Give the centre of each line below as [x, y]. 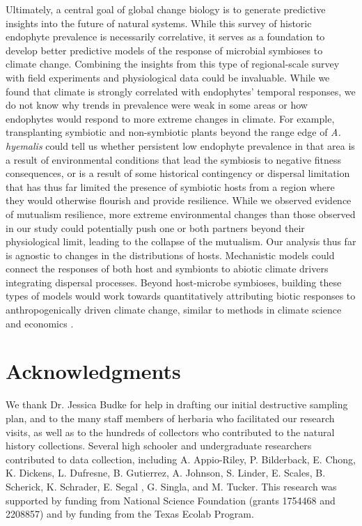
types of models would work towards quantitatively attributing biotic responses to [181, 296]
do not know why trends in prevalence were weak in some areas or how [157, 105]
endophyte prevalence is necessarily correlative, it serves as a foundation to [165, 37]
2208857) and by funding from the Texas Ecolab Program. [130, 514]
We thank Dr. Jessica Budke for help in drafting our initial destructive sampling [177, 404]
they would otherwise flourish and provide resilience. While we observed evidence [179, 200]
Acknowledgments [93, 371]
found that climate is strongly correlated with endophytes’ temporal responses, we [181, 91]
